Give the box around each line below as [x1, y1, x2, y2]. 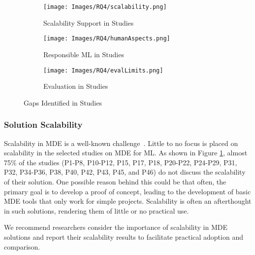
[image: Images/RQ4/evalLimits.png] [43, 67, 163, 74]
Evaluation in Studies [43, 81, 108, 91]
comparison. [4, 241, 40, 252]
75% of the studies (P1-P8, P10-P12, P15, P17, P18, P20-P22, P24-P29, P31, [4, 157, 237, 167]
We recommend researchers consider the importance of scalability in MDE [4, 222, 227, 232]
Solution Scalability [4, 118, 83, 131]
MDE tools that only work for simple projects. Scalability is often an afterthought [4, 196, 252, 206]
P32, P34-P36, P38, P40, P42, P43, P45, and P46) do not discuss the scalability [4, 167, 246, 177]
